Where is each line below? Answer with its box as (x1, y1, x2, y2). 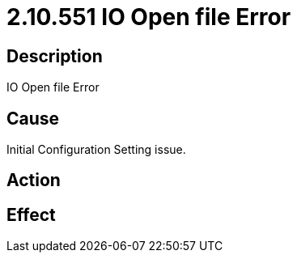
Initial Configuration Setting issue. (6, 142, 186, 157)
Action (6, 170, 61, 191)
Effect (6, 204, 56, 225)
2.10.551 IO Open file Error (6, 3, 291, 31)
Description (6, 45, 103, 66)
